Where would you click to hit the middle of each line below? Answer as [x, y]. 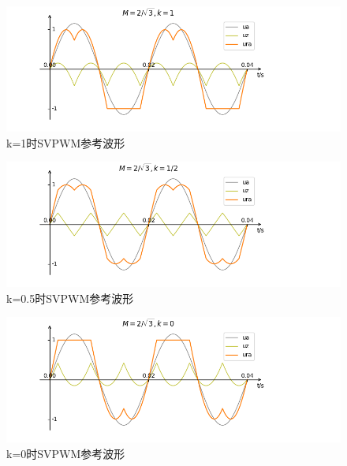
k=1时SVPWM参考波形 [66, 142]
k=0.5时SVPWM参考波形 [70, 298]
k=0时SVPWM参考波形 [66, 453]
